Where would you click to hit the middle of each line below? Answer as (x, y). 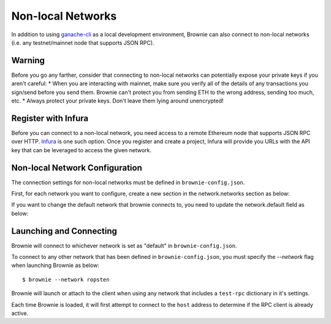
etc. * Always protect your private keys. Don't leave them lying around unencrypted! (117, 101)
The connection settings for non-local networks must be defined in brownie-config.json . (128, 182)
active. (20, 314)
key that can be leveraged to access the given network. (82, 150)
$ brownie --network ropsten (66, 280)
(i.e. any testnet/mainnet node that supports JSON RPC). (83, 42)
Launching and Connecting (64, 231)
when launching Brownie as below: (55, 265)
